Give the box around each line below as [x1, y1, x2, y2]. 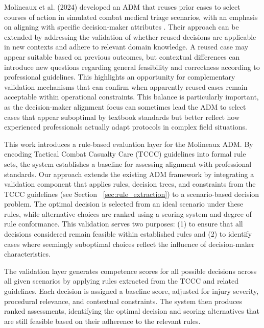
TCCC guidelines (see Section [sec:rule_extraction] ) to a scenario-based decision [4, 188, 259, 199]
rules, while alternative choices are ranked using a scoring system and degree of [4, 208, 252, 219]
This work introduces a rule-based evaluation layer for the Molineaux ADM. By [4, 138, 253, 149]
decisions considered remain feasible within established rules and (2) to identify [4, 229, 252, 239]
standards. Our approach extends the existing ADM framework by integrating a [4, 168, 254, 179]
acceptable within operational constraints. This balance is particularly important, [4, 91, 259, 102]
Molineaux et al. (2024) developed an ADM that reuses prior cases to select [4, 2, 241, 12]
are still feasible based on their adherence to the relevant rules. [4, 315, 201, 326]
